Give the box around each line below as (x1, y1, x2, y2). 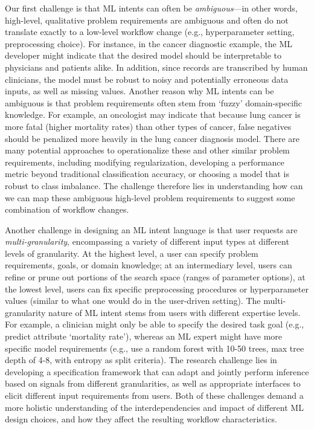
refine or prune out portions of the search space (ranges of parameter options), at (5, 271, 306, 283)
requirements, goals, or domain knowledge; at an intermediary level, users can (5, 259, 292, 271)
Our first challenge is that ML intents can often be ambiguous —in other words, (5, 2, 298, 14)
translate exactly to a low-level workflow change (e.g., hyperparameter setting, (5, 25, 295, 38)
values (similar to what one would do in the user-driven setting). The (5, 294, 261, 307)
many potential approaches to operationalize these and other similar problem (5, 144, 290, 156)
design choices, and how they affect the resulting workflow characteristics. (5, 413, 277, 425)
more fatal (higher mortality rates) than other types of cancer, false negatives (5, 120, 292, 132)
